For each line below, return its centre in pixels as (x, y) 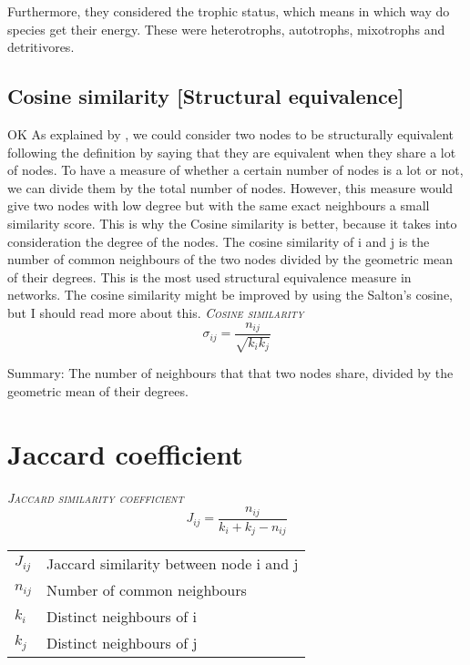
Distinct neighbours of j (122, 643)
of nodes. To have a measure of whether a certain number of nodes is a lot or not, (235, 170)
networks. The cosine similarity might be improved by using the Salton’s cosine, (230, 295)
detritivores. (41, 47)
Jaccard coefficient (125, 453)
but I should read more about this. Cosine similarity (156, 312)
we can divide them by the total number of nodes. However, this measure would (230, 187)
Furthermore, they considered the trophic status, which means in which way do (229, 11)
